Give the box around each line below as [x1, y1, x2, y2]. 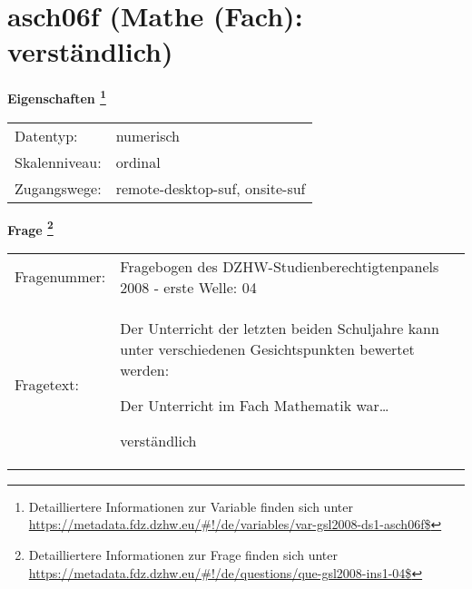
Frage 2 [7, 217, 54, 239]
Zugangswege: [15, 177, 102, 199]
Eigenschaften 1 [7, 86, 106, 107]
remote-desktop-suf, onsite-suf [115, 177, 306, 199]
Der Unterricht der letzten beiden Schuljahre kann [120, 317, 439, 339]
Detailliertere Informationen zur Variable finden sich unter [28, 496, 353, 515]
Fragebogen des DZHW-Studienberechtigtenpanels [120, 255, 439, 277]
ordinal [115, 151, 161, 172]
